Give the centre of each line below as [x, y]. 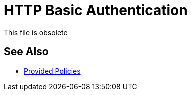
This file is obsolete [36, 32]
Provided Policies [52, 71]
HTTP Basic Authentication [96, 10]
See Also [26, 52]
